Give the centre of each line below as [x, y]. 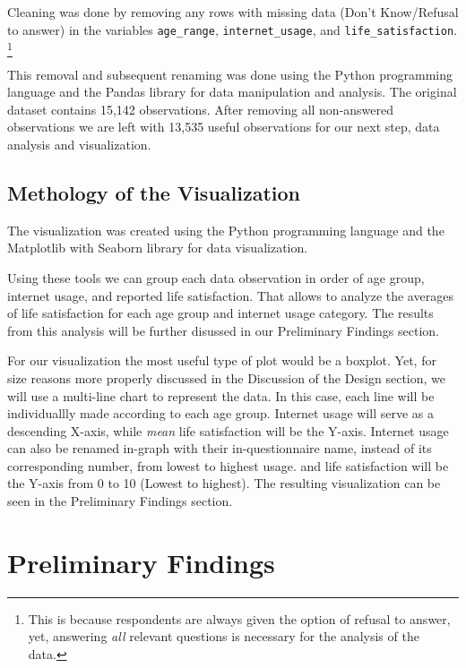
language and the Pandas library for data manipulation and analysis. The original [232, 92]
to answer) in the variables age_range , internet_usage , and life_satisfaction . [233, 29]
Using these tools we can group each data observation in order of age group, [216, 277]
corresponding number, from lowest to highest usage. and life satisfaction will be [228, 465]
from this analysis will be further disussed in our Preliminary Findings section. [223, 330]
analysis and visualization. [79, 144]
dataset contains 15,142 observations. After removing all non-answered [201, 109]
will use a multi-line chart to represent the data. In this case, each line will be [221, 395]
